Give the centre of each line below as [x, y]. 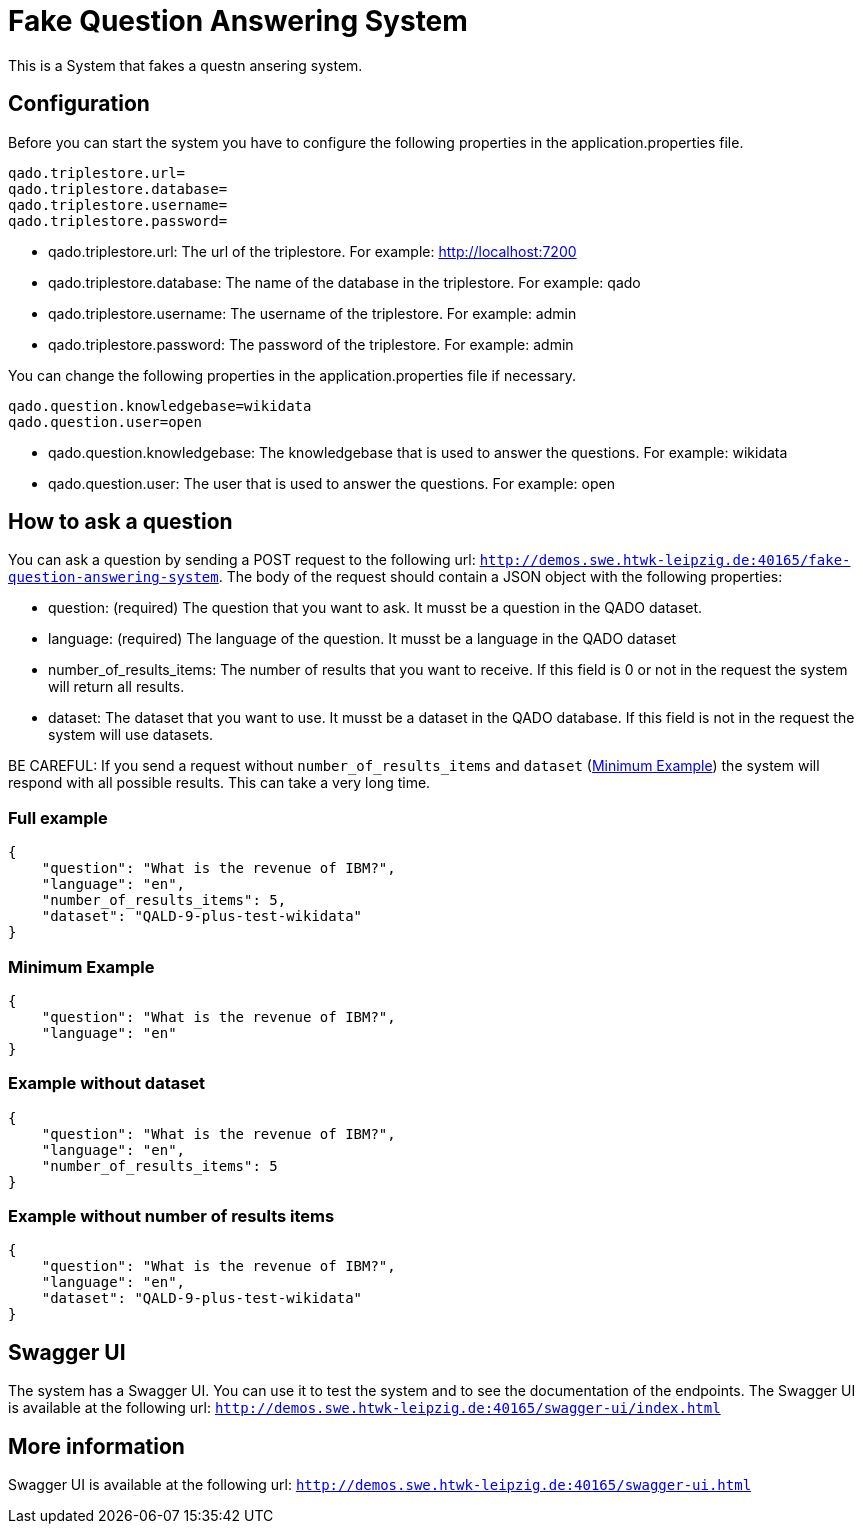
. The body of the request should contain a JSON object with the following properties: [500, 577]
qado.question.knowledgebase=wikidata [160, 405]
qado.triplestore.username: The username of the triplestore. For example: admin [312, 313]
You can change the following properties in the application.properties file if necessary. [292, 375]
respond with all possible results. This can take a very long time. [219, 783]
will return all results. [116, 687]
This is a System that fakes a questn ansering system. [185, 65]
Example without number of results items [171, 1216]
